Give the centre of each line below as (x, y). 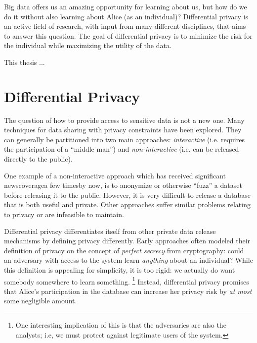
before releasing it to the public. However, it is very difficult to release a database (128, 195)
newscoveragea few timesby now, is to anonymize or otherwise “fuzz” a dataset (123, 185)
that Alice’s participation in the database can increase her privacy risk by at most (128, 291)
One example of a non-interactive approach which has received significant (115, 175)
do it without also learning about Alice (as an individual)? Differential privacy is (126, 16)
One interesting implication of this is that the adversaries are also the (121, 325)
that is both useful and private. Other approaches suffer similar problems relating (127, 204)
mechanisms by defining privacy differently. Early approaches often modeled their (127, 241)
